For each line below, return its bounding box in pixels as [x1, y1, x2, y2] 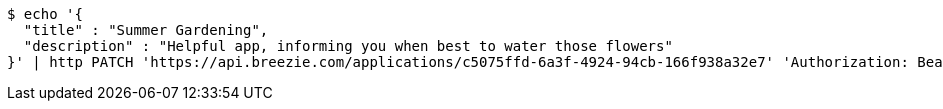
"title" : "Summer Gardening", [23, 22, 269, 38]
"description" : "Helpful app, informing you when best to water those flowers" [23, 38, 673, 54]
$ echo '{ [7, 6, 83, 22]
